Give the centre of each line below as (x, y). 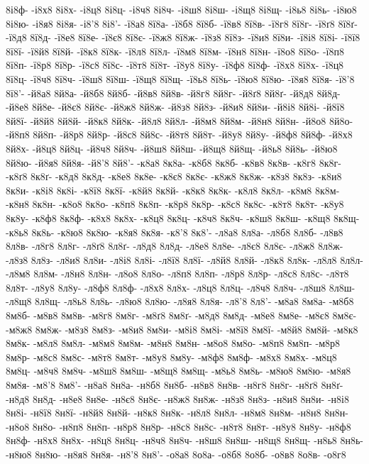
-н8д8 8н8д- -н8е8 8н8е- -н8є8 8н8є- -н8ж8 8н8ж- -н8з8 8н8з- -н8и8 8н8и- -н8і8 (177, 398)
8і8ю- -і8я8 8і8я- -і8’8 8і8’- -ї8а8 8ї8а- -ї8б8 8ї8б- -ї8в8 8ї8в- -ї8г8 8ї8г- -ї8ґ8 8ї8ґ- (182, 23)
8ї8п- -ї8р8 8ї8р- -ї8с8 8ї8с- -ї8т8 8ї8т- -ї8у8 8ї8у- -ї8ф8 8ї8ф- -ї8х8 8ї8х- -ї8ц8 (175, 65)
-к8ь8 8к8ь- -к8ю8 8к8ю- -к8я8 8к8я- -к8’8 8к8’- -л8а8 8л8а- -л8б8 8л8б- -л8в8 (175, 232)
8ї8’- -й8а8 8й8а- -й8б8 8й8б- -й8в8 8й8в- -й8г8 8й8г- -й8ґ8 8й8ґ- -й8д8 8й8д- (173, 93)
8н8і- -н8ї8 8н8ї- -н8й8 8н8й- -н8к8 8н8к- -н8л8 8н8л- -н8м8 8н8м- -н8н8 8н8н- (177, 413)
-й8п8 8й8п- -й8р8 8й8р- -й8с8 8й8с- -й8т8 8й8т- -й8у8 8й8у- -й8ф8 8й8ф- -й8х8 (179, 134)
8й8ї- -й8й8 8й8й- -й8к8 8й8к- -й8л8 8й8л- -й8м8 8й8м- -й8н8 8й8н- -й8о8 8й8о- (180, 120)
